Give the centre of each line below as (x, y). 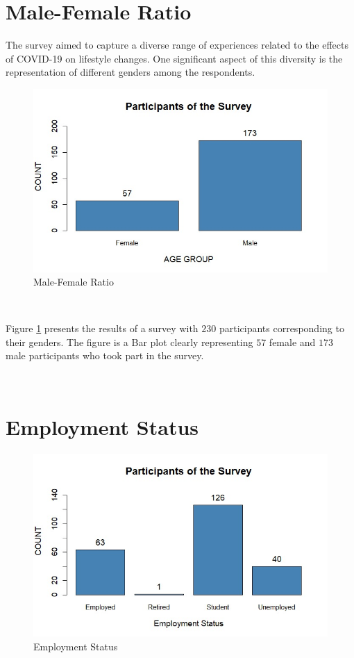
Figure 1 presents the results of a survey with (102, 328)
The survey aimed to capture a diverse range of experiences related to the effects (177, 45)
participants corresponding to (281, 328)
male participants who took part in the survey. (105, 355)
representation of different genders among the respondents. (130, 72)
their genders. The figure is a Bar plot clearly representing (129, 342)
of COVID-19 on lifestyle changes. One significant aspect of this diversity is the (174, 58)
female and (292, 342)
